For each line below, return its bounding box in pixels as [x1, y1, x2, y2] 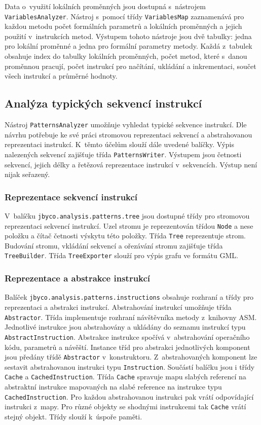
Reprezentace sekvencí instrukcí [5, 190, 138, 203]
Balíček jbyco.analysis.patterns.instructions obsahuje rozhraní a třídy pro [5, 292, 254, 302]
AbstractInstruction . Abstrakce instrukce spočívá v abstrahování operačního [5, 331, 250, 342]
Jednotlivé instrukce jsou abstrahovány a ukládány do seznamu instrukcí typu [5, 322, 246, 332]
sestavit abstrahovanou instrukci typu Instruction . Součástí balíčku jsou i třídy [5, 361, 255, 372]
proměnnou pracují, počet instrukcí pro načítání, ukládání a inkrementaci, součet [5, 60, 256, 71]
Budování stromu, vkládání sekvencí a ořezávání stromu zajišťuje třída [5, 240, 223, 251]
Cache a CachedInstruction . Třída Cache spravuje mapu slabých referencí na [5, 371, 246, 382]
